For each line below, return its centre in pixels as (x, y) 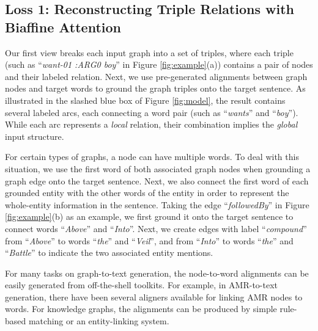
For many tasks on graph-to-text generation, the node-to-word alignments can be (157, 273)
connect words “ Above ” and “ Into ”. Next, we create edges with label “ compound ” (156, 228)
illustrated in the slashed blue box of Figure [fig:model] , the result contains (145, 100)
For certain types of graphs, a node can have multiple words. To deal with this (152, 157)
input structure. (35, 136)
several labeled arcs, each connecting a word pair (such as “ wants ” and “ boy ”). (152, 112)
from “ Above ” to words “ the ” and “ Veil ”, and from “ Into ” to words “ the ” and (149, 240)
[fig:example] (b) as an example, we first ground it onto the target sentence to (149, 216)
